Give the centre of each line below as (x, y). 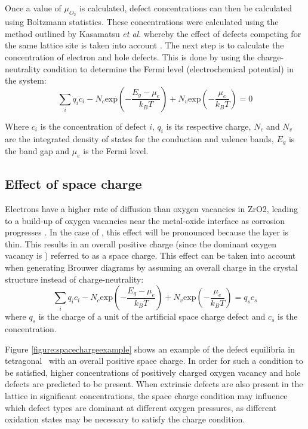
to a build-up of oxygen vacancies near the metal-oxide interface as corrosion (145, 220)
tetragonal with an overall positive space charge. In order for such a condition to (154, 361)
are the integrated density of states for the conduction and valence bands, (139, 138)
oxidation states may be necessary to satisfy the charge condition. (125, 419)
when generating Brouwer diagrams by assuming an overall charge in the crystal (151, 267)
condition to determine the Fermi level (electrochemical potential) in (169, 68)
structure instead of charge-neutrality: (74, 279)
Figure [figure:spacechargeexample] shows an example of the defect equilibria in (150, 349)
